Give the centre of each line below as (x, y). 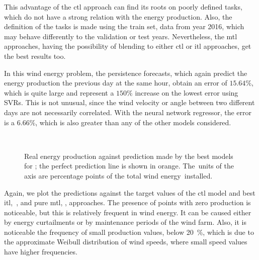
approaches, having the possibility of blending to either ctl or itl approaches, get (128, 46)
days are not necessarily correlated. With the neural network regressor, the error (128, 112)
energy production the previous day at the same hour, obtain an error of (116, 83)
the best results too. (35, 56)
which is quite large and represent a (59, 92)
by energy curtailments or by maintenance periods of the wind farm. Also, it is (125, 222)
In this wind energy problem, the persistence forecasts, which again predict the (126, 73)
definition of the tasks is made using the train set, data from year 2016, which (124, 26)
